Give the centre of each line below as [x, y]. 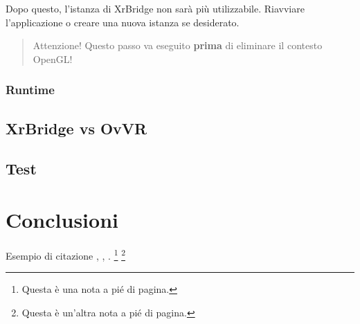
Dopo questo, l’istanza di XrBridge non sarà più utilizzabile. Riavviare [155, 8]
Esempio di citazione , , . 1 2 [65, 254]
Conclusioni [62, 219]
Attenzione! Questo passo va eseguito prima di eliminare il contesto [178, 45]
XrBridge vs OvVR [76, 128]
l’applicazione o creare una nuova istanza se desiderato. [123, 22]
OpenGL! [53, 58]
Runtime [30, 90]
